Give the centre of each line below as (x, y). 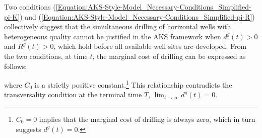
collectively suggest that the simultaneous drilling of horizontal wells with (118, 26)
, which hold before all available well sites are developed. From (150, 46)
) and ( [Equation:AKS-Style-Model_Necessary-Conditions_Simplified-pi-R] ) (137, 16)
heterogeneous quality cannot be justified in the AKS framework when (113, 36)
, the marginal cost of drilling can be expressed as (169, 56)
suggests (28, 129)
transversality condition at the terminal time (73, 94)
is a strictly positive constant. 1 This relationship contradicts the (133, 84)
